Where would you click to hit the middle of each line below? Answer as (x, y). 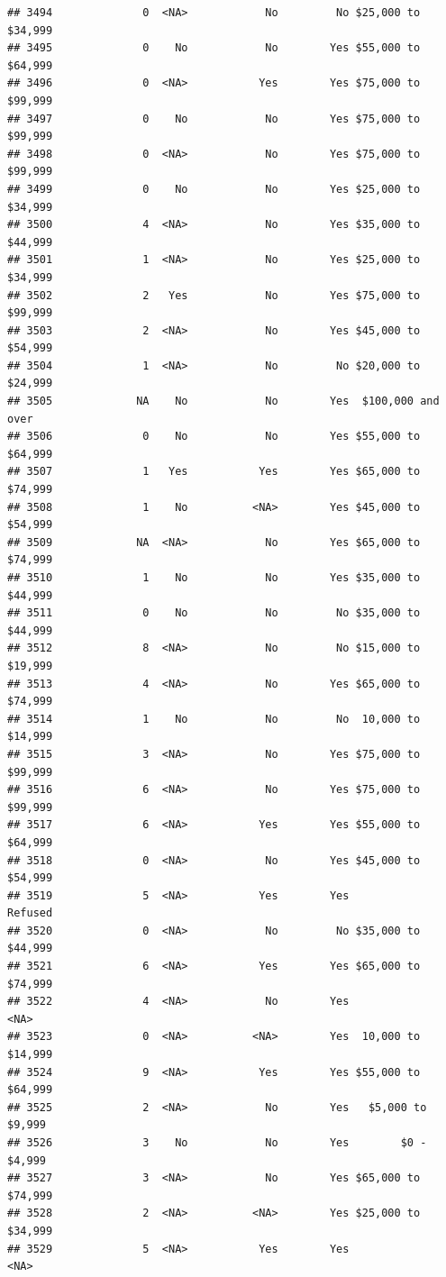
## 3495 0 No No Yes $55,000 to (214, 48)
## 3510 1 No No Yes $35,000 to (214, 578)
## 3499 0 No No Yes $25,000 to (214, 189)
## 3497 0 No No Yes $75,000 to (214, 119)
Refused (30, 913)
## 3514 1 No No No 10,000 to (214, 719)
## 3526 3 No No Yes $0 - (217, 1143)
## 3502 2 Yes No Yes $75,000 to (214, 295)
